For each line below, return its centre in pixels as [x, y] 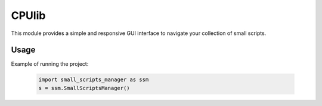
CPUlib [28, 15]
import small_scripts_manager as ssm [94, 80]
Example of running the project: [50, 64]
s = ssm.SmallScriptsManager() [84, 88]
